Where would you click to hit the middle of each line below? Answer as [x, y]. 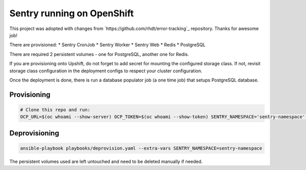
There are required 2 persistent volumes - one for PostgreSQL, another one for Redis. [99, 54]
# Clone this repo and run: [55, 110]
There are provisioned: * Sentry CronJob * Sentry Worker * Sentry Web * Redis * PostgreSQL [108, 45]
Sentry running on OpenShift [72, 13]
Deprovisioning [34, 133]
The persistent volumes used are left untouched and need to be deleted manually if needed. [106, 161]
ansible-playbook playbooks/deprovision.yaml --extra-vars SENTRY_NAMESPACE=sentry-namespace [141, 148]
